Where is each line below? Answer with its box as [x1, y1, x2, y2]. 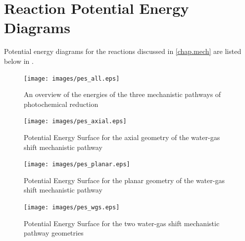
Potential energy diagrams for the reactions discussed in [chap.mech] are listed [4, 46, 242, 56]
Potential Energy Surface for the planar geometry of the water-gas [24, 175, 225, 185]
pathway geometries [24, 228, 84, 238]
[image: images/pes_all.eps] [24, 75, 120, 82]
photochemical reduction [24, 98, 98, 109]
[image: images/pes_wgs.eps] [24, 204, 120, 211]
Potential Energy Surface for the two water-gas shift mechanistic [24, 218, 220, 228]
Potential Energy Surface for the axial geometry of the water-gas [24, 132, 220, 142]
